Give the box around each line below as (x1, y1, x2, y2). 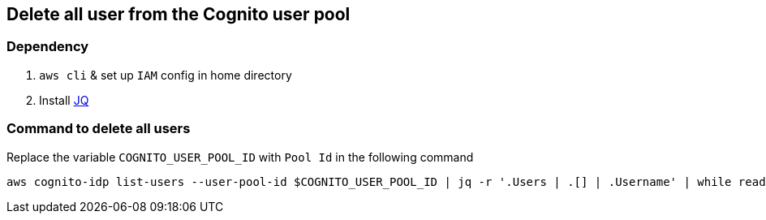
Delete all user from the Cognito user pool (6, 4, 351, 24)
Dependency (6, 38, 89, 55)
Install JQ (39, 93, 89, 107)
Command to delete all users (6, 120, 191, 137)
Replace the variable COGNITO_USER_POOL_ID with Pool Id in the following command (6, 149, 474, 164)
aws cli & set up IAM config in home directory (39, 67, 292, 82)
